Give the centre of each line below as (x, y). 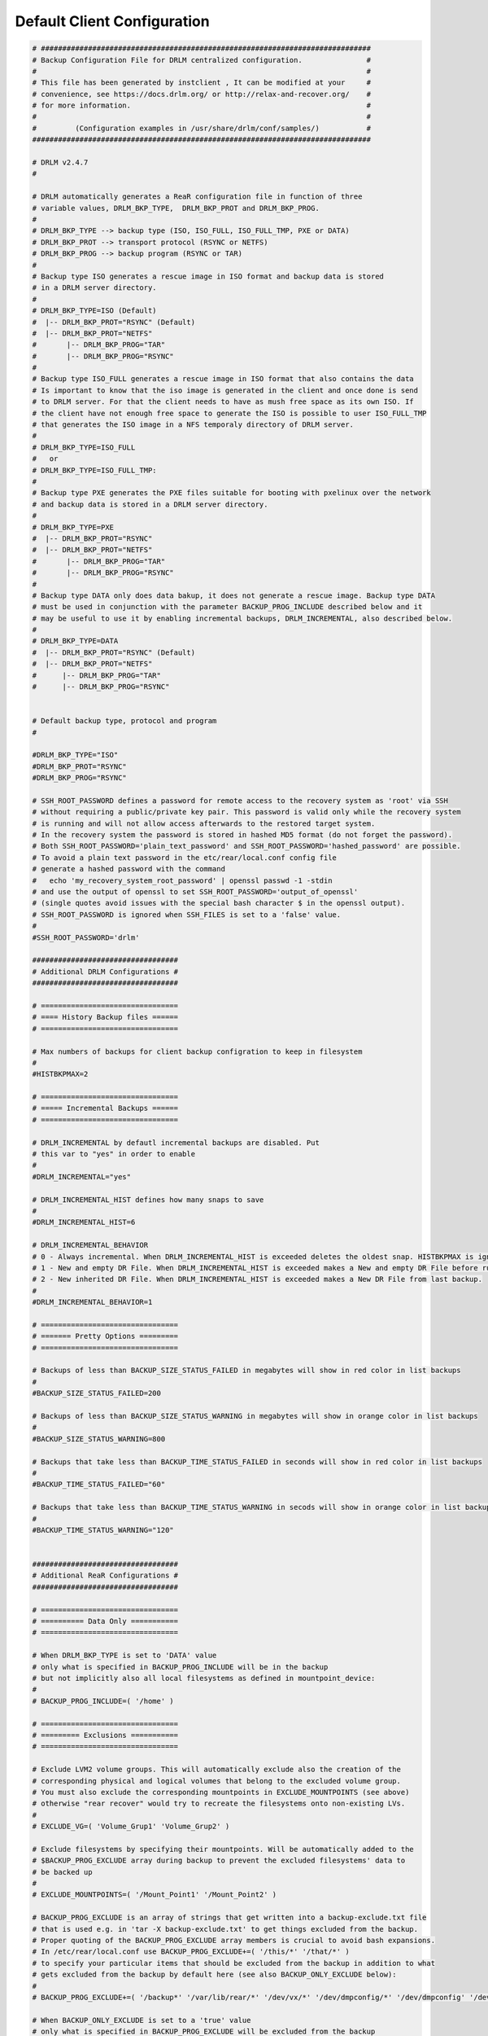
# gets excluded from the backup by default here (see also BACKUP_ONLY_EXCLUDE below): (215, 1975)
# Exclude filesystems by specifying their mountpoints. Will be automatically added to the (223, 1849)
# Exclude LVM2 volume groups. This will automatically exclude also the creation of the (217, 1770)
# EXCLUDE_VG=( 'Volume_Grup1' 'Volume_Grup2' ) (131, 1827)
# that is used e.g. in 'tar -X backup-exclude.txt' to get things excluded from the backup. (225, 1929)
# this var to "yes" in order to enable (113, 1154)
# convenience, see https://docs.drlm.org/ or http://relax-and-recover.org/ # (202, 94)
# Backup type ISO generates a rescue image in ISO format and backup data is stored (208, 276)
